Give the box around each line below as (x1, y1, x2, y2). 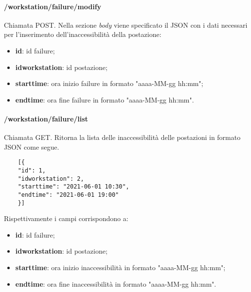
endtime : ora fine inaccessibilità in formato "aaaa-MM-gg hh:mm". (15, 278, 216, 289)
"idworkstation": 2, (18, 175, 84, 182)
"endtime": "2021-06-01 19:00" (18, 191, 119, 198)
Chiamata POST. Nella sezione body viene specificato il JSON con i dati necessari (4, 19, 248, 30)
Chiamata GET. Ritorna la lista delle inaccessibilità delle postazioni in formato (4, 132, 241, 142)
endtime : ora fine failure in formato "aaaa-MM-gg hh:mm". (15, 94, 194, 104)
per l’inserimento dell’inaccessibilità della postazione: (4, 29, 161, 39)
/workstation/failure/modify (4, 1, 102, 11)
